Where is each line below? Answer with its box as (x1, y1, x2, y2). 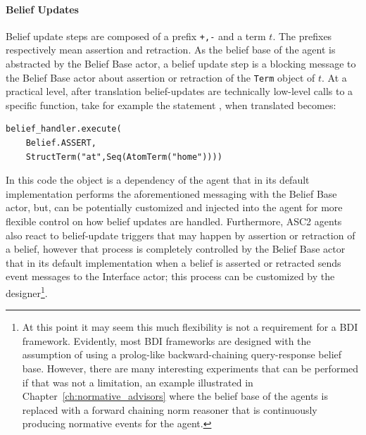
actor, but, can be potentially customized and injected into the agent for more (6, 200, 343, 215)
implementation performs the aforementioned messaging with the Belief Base (6, 186, 337, 201)
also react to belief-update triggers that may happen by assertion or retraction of (6, 227, 355, 242)
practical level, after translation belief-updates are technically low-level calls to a (6, 84, 353, 99)
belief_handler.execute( (6, 124, 122, 134)
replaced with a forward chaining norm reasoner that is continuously (22, 402, 317, 417)
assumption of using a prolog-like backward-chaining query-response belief (22, 347, 342, 362)
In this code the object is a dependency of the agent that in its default (6, 172, 310, 187)
